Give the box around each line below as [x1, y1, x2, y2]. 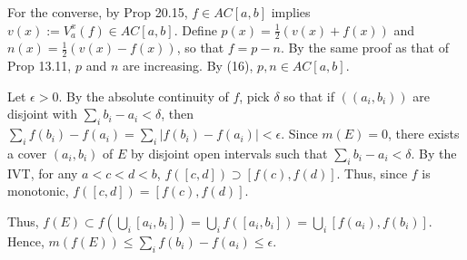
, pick [239, 86, 270, 105]
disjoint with [7, 104, 78, 123]
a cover [7, 144, 47, 163]
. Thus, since [336, 163, 408, 182]
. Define [174, 20, 217, 39]
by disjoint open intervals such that [130, 144, 328, 163]
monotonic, [7, 181, 69, 200]
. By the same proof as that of [280, 38, 449, 57]
